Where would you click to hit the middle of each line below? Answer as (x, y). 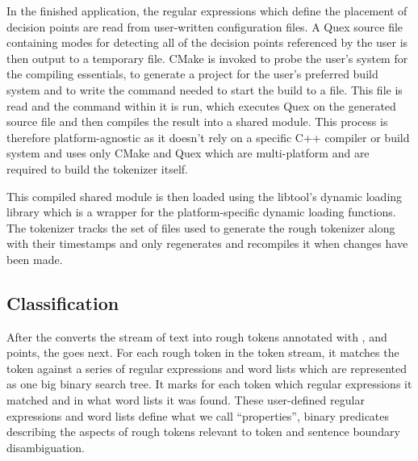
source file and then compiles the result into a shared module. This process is (197, 122)
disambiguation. (46, 447)
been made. (35, 259)
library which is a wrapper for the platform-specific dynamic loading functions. (201, 212)
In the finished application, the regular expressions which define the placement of (207, 10)
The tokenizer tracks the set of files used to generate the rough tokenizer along (201, 227)
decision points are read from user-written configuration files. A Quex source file (205, 26)
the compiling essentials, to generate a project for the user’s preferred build (192, 74)
